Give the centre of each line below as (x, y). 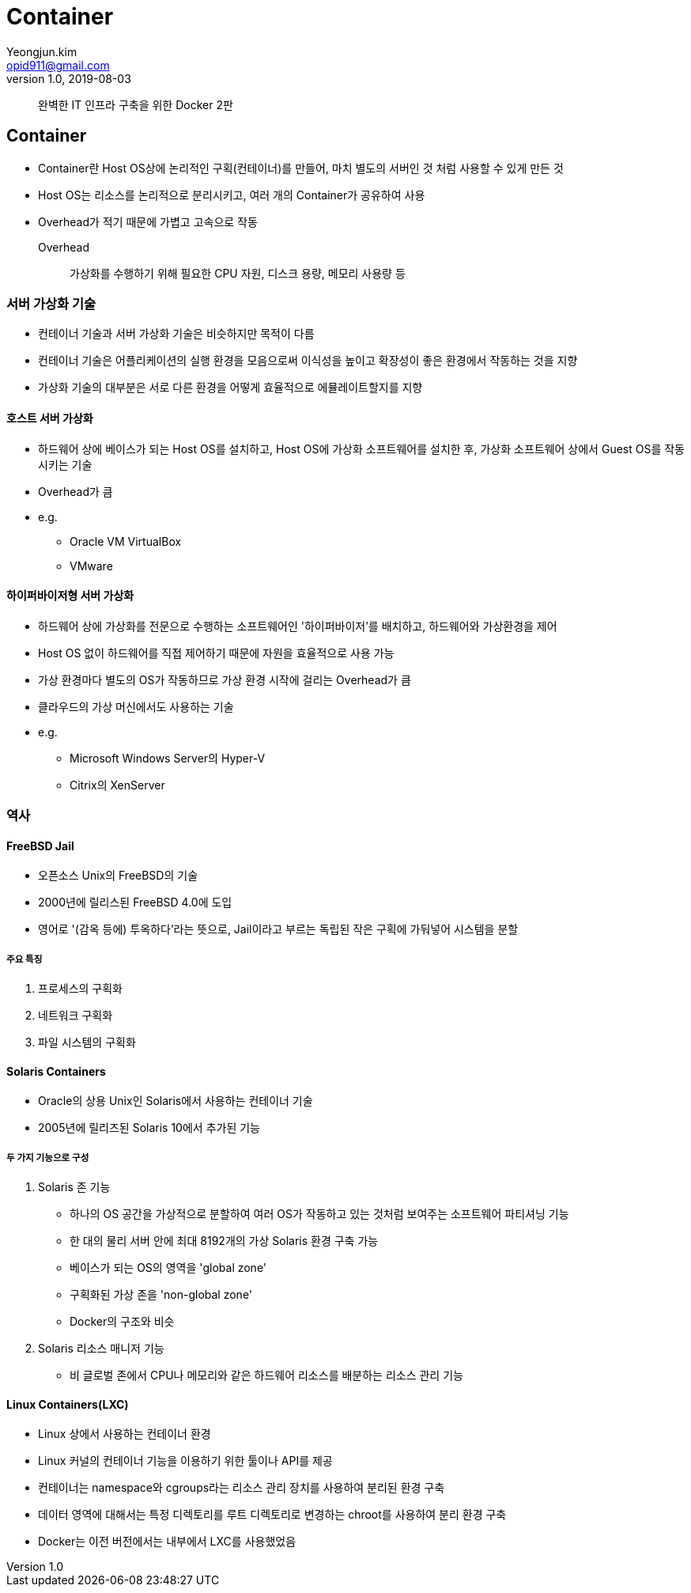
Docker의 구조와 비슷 (122, 1322)
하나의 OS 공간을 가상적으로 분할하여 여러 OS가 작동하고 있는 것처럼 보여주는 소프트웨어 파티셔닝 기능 (319, 1214)
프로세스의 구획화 (80, 989)
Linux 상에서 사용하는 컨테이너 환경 (125, 1434)
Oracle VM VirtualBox (126, 541)
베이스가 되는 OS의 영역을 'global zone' (168, 1268)
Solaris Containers (56, 1071)
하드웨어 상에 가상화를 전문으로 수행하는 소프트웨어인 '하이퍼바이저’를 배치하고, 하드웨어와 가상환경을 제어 (298, 626)
